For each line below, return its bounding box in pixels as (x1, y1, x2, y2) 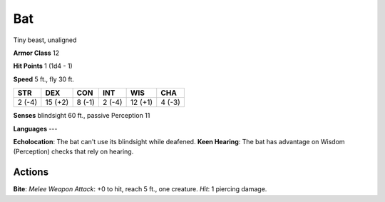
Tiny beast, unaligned (13, 36, 77, 44)
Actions (13, 166, 49, 178)
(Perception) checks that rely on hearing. (13, 147, 134, 156)
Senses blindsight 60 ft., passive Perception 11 (13, 111, 150, 120)
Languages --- (13, 124, 58, 133)
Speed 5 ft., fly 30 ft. (13, 75, 75, 84)
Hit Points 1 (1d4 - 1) (13, 61, 73, 71)
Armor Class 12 (13, 49, 60, 57)
